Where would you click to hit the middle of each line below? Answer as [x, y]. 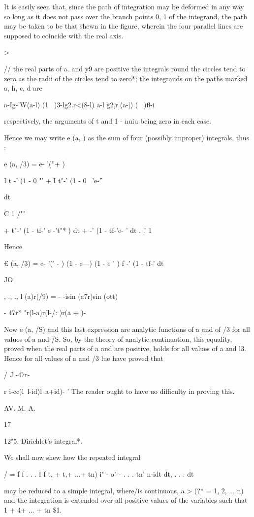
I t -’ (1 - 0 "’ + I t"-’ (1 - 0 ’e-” [53, 180]
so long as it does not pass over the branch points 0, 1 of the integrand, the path [126, 16]
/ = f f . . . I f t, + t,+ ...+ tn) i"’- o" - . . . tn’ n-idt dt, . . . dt [99, 474]
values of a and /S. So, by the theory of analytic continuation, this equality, [118, 339]
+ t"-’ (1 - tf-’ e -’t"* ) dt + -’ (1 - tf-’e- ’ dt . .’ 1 [78, 230]
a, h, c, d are [23, 88]
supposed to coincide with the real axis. [64, 35]
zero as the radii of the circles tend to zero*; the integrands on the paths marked [126, 78]
